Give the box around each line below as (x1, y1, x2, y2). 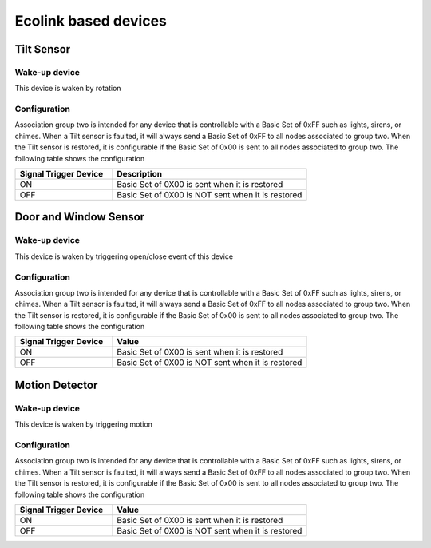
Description (117, 169, 163, 180)
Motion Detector (14, 378, 98, 391)
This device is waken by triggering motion (14, 419, 153, 429)
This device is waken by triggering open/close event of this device (14, 252, 234, 261)
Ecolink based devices (14, 12, 167, 30)
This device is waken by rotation (14, 84, 121, 93)
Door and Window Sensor (14, 210, 145, 224)
